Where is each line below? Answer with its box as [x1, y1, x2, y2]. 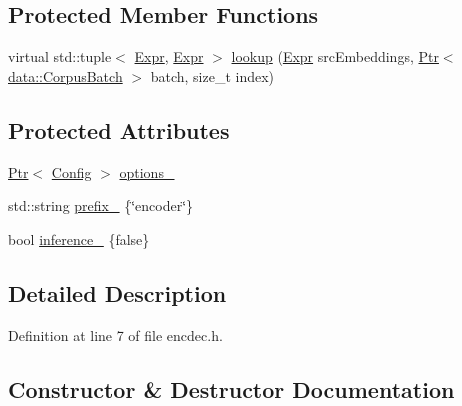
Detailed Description [8, 277, 227, 308]
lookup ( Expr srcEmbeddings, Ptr [231, 46, 439, 67]
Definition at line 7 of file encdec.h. [8, 324, 223, 345]
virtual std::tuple [8, 46, 112, 67]
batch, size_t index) [150, 65, 275, 86]
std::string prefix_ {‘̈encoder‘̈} [8, 195, 194, 216]
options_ [119, 161, 175, 182]
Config [51, 161, 92, 182]
